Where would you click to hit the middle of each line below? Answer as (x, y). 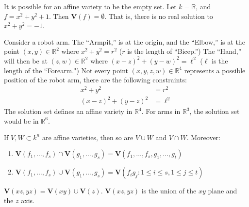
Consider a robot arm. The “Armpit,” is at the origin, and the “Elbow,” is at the (124, 41)
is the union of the (169, 191)
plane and (223, 191)
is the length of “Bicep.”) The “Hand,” (184, 51)
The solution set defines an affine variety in (68, 111)
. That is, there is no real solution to (159, 16)
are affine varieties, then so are (88, 137)
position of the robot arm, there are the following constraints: (95, 80)
